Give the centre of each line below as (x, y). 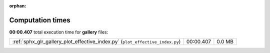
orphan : (18, 6)
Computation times (40, 20)
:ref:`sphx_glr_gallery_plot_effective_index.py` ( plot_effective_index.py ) (96, 41)
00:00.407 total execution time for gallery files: (59, 32)
